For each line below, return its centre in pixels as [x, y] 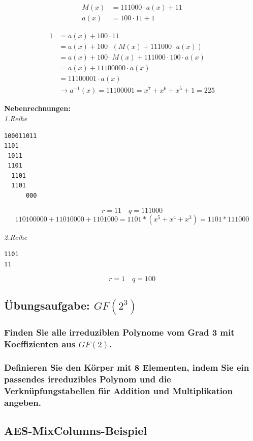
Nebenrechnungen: [37, 108]
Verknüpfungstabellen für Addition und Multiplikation [118, 390]
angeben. [23, 402]
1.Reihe [16, 118]
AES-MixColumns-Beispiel [76, 430]
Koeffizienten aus [40, 343]
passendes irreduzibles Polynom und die [88, 379]
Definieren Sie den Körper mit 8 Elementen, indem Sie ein [127, 367]
